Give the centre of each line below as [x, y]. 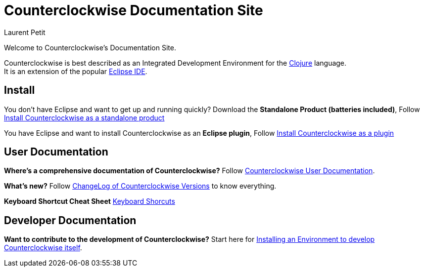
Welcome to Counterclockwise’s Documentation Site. [90, 47]
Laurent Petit [25, 32]
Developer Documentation [70, 220]
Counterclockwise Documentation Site [134, 10]
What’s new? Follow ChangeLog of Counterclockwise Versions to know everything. [140, 186]
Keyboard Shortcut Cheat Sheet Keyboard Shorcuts [90, 201]
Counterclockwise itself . [43, 248]
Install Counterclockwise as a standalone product [84, 117]
